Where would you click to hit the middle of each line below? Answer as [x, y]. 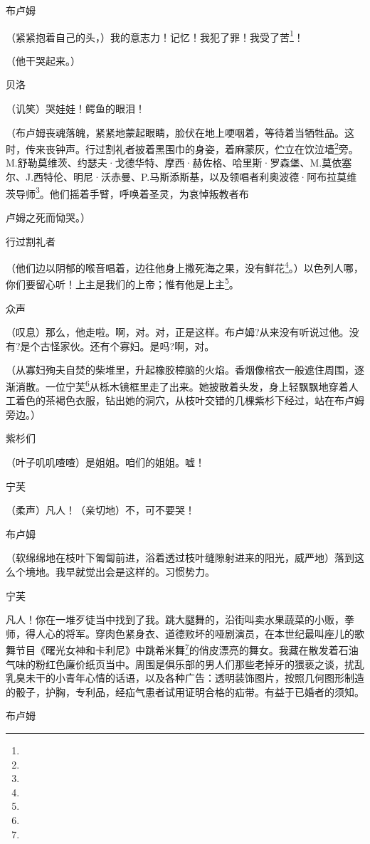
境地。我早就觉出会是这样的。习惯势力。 [120, 571]
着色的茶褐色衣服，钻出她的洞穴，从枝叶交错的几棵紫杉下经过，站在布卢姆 [190, 400]
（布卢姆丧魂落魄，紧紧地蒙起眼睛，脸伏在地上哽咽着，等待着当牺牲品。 [175, 132]
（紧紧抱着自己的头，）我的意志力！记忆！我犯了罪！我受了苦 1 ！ [155, 36]
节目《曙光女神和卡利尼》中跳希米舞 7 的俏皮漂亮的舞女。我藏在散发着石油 [187, 649]
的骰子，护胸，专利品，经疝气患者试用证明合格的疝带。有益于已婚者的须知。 [185, 691]
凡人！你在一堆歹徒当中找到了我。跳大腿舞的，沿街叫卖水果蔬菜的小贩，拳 [180, 619]
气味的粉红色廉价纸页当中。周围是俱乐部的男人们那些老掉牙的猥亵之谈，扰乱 [185, 664]
